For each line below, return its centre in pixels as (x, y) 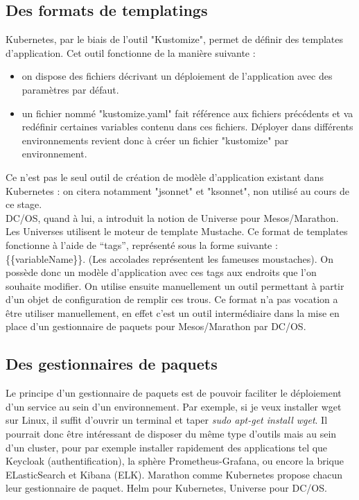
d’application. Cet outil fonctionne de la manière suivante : (131, 52)
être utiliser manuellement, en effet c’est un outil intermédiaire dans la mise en (173, 312)
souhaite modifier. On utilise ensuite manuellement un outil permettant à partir (175, 285)
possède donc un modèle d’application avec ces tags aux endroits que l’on (161, 272)
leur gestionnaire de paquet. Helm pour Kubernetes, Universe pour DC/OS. (166, 488)
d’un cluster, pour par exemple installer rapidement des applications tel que (167, 447)
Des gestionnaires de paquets (112, 364)
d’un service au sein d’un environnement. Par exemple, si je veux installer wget (174, 406)
